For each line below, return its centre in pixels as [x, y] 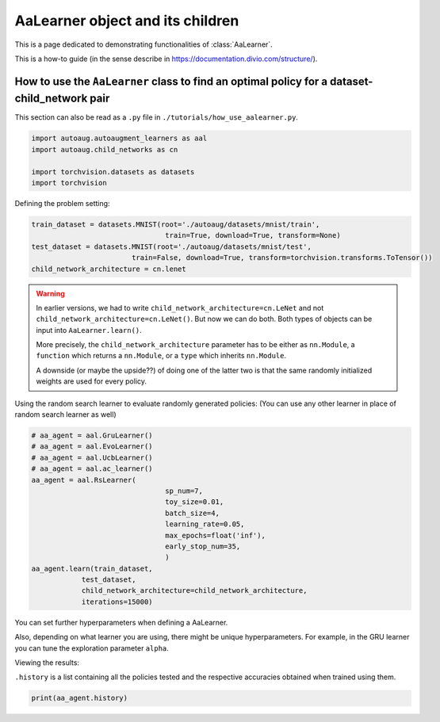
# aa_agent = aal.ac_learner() [92, 469]
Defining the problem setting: [62, 203]
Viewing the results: [47, 663]
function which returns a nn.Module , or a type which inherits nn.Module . [161, 356]
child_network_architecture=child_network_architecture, [194, 591]
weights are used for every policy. [91, 381]
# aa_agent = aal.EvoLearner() [92, 447]
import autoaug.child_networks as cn [105, 149]
